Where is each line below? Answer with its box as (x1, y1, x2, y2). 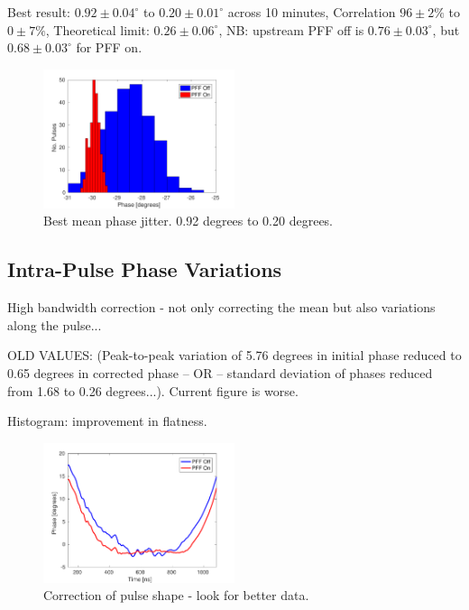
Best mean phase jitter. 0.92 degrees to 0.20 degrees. (43, 211, 334, 230)
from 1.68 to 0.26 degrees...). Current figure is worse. (7, 381, 299, 400)
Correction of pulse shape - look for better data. (43, 586, 309, 605)
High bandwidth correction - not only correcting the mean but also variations (7, 298, 436, 317)
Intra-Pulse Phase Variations (7, 255, 282, 283)
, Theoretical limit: (45, 20, 150, 39)
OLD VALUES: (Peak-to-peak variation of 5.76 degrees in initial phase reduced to (7, 346, 462, 365)
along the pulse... (7, 315, 102, 334)
